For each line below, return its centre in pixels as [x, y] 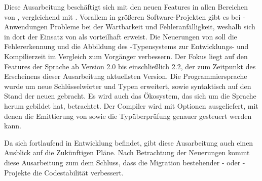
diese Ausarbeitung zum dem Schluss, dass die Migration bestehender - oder [122, 162]
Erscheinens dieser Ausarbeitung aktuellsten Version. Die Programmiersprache [126, 76]
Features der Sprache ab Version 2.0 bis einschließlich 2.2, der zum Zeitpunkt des [130, 66]
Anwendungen [26, 27]
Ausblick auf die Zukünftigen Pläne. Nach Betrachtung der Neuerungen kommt [127, 152]
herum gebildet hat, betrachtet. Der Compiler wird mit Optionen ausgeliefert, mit [131, 105]
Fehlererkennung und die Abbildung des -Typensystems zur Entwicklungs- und [126, 46]
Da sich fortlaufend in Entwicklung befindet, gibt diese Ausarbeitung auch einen [129, 142]
